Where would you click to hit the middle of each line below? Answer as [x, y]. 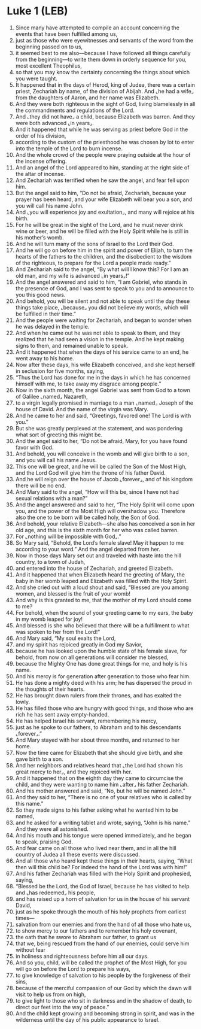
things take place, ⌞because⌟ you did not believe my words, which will [102, 307]
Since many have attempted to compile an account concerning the [98, 28]
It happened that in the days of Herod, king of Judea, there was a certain [105, 84]
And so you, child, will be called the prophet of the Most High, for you [101, 963]
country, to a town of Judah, [50, 561]
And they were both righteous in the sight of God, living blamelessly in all [105, 104]
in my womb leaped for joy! [49, 619]
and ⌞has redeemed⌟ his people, [55, 893]
